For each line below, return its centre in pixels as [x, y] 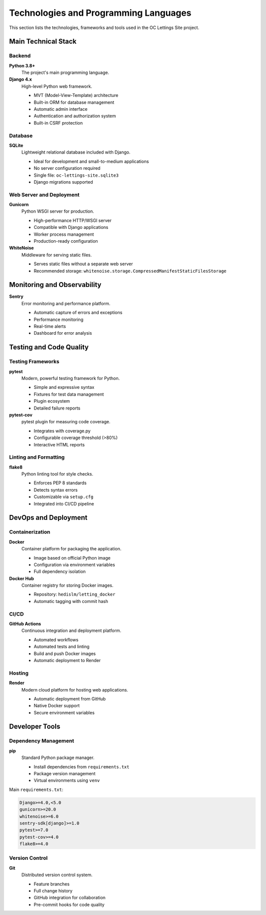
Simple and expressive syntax [64, 387]
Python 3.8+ [22, 65]
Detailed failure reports [57, 408]
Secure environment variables [64, 712]
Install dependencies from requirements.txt [82, 767]
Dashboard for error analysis [63, 333]
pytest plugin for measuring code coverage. [66, 422]
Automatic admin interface [61, 109]
